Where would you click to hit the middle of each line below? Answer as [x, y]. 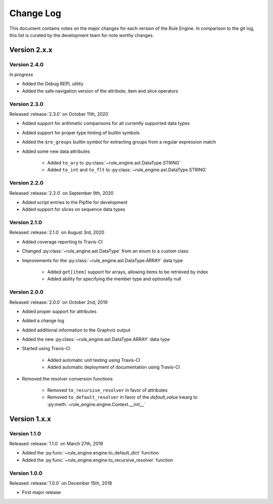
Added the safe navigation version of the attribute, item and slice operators [100, 91]
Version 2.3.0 [26, 104]
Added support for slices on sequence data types [74, 209]
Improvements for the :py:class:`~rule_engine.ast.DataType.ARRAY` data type [102, 260]
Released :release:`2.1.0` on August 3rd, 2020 [57, 232]
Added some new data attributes [56, 151]
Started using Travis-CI [46, 349]
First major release [41, 492]
